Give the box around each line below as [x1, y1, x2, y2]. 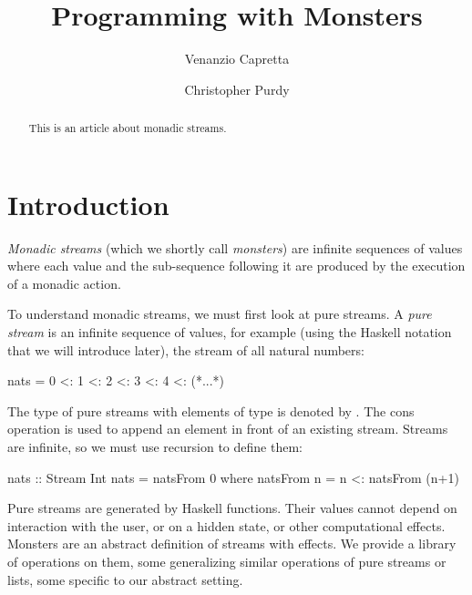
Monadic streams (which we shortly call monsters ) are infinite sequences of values [7, 238, 463, 257]
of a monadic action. [7, 273, 121, 292]
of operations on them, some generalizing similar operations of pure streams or [7, 552, 446, 571]
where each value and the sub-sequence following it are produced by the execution [7, 256, 466, 275]
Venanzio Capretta [184, 49, 290, 68]
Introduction [7, 185, 169, 222]
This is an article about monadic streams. [28, 120, 227, 136]
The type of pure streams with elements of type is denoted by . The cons [7, 401, 415, 420]
